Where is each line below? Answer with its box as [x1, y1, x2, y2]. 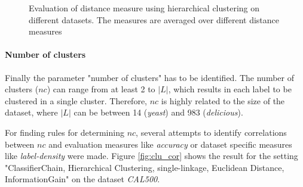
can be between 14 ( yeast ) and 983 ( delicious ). [74, 106, 243, 119]
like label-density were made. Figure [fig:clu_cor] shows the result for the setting [5, 149, 298, 162]
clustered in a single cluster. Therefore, [5, 94, 147, 107]
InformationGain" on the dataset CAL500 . [5, 173, 160, 185]
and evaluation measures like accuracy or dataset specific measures [48, 138, 292, 150]
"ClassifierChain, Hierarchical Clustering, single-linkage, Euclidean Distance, [5, 161, 284, 173]
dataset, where [5, 106, 58, 119]
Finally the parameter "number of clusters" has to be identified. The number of [5, 71, 294, 83]
